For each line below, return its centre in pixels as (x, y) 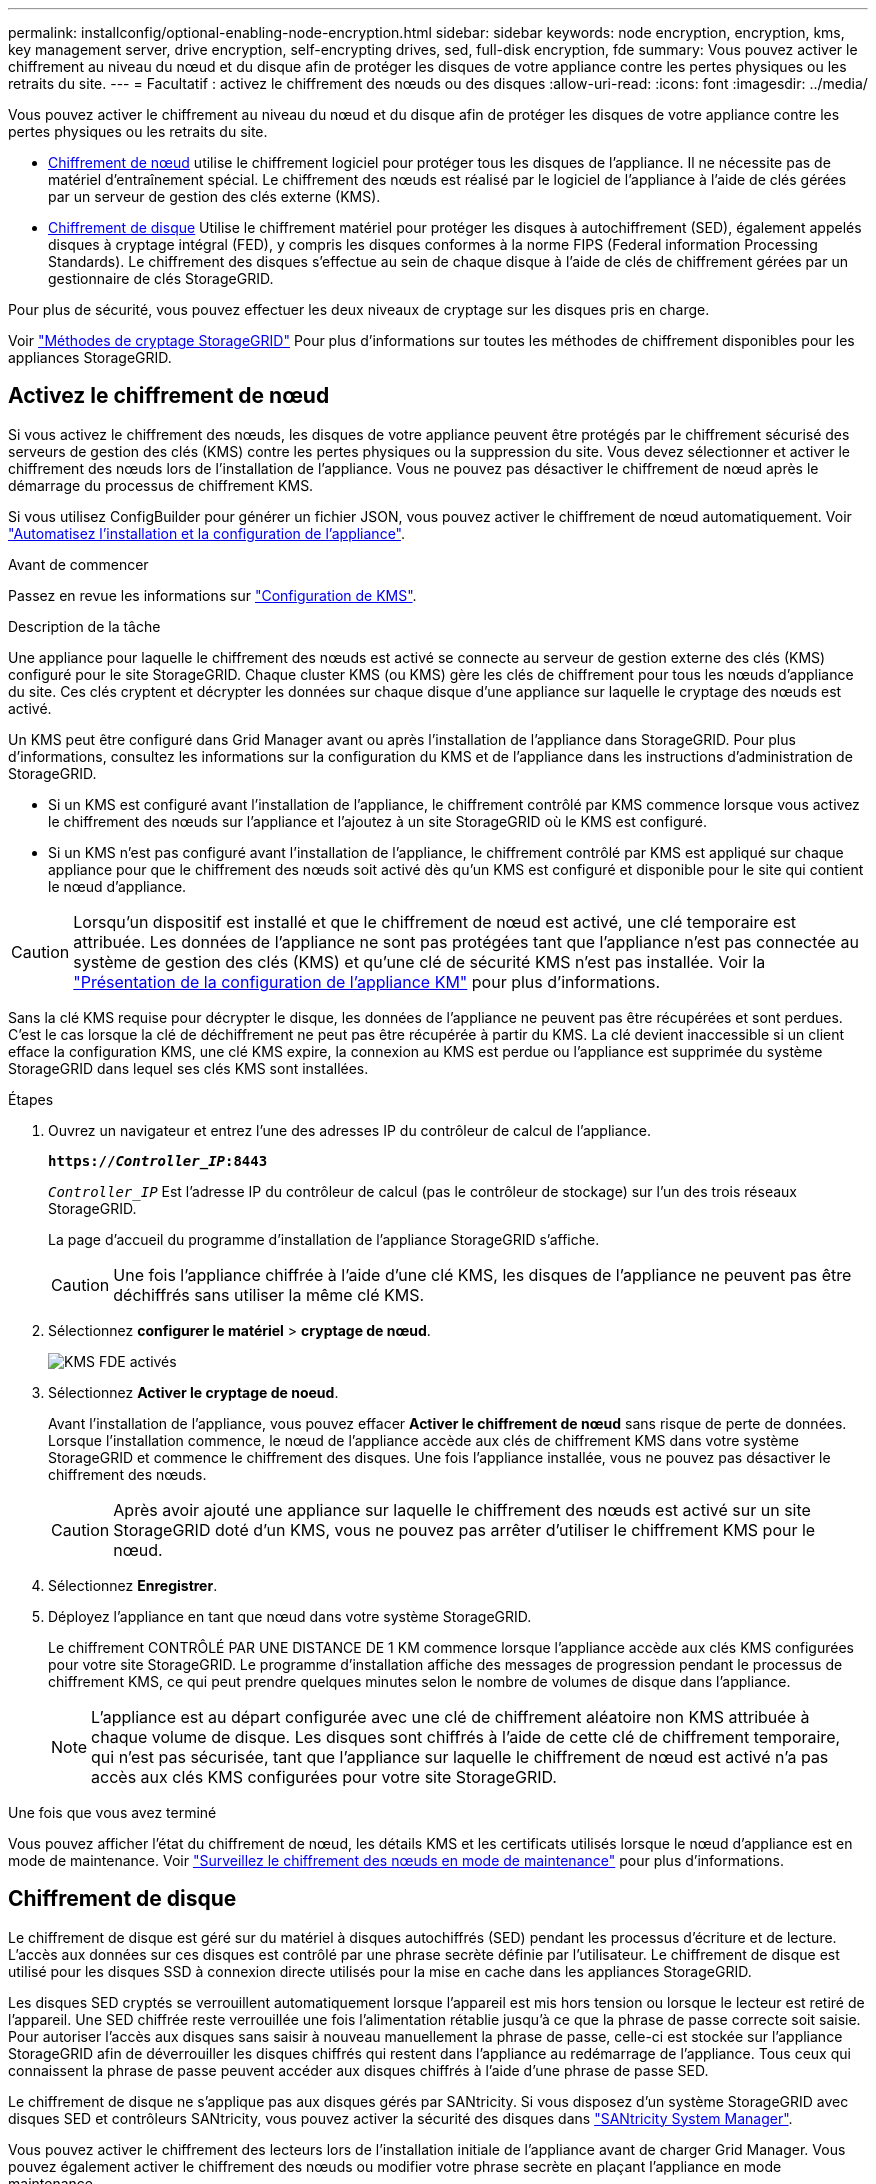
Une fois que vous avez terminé (112, 1812)
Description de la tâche (84, 626)
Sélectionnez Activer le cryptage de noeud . (193, 1392)
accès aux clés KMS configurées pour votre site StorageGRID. (324, 1776)
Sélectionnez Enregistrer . (133, 1585)
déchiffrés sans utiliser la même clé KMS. (269, 1294)
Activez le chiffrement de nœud (169, 396)
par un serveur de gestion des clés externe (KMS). (214, 196)
